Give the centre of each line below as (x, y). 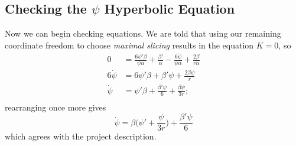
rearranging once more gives (56, 107)
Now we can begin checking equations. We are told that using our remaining (143, 33)
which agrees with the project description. (81, 136)
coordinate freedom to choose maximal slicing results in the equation (129, 45)
